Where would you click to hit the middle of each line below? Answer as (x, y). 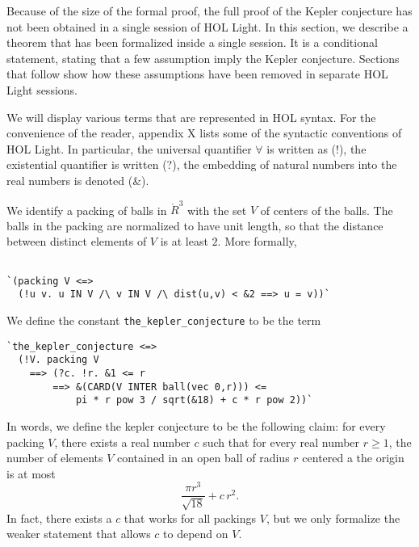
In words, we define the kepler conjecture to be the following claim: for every (196, 425)
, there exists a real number (122, 442)
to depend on (196, 534)
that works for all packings (190, 518)
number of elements (55, 458)
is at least (184, 241)
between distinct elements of (77, 241)
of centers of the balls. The (327, 210)
